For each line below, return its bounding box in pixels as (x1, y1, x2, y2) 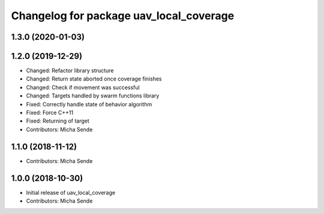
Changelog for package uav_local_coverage (11, 9, 235, 22)
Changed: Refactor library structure (26, 67, 114, 75)
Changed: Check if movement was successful (26, 84, 140, 91)
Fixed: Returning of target (26, 117, 89, 124)
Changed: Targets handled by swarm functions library (26, 92, 160, 99)
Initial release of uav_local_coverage (26, 189, 116, 196)
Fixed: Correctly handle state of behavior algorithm (26, 100, 152, 108)
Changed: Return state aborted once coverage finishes (26, 75, 162, 82)
